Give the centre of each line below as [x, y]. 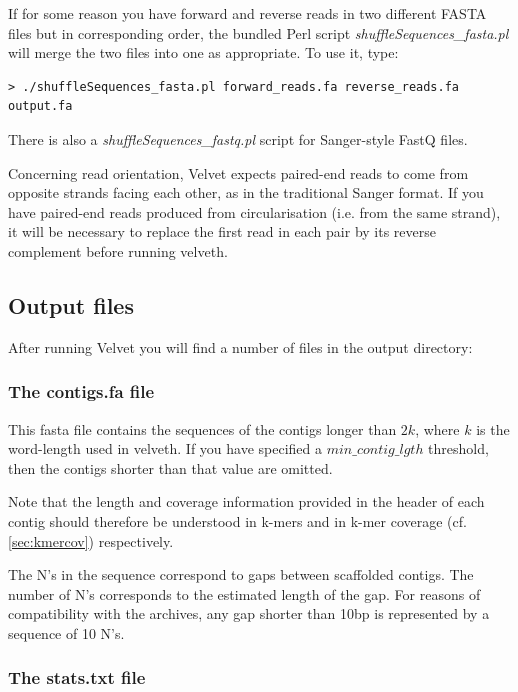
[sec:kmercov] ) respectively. [91, 540]
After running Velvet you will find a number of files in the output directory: [240, 346]
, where [437, 428]
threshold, [458, 448]
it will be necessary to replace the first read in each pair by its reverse [222, 231]
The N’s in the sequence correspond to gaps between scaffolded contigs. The [241, 574]
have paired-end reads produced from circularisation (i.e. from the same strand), [254, 211]
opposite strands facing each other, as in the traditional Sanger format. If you [246, 192]
